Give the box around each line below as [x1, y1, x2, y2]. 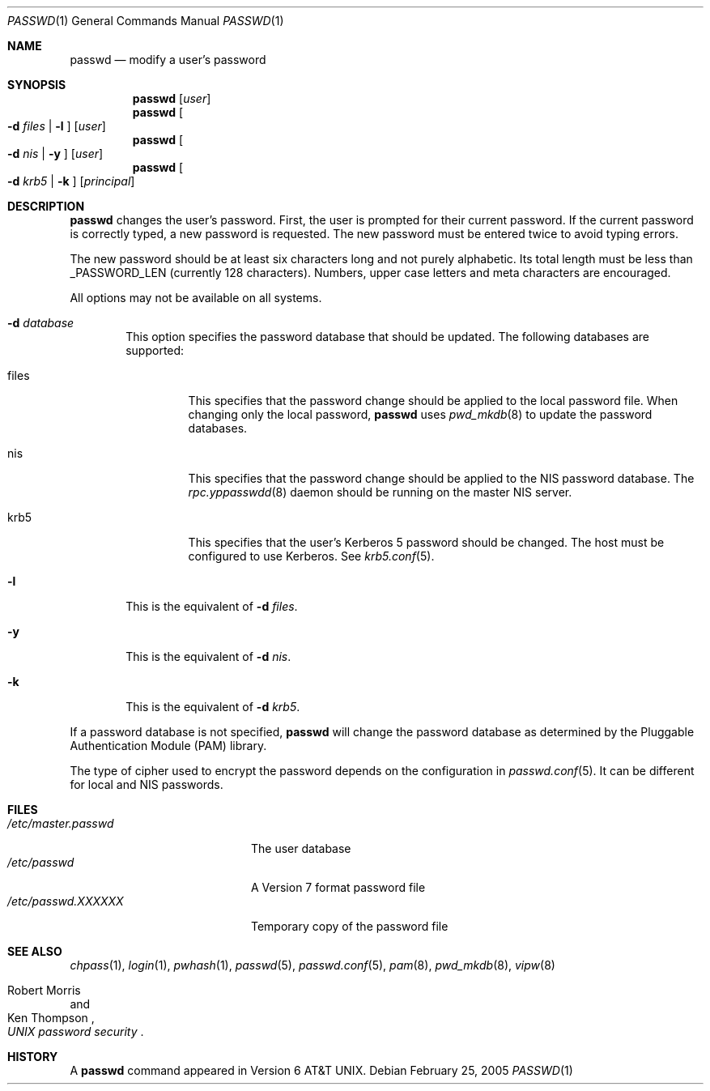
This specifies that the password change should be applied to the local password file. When [188, 394, 678, 407]
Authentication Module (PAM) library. [70, 739, 267, 752]
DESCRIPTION [7, 199, 85, 213]
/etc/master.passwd [7, 816, 114, 830]
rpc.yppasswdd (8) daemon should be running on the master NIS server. [188, 485, 572, 499]
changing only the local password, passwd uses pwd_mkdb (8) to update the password [188, 407, 653, 421]
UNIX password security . [7, 1025, 144, 1038]
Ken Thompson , [7, 1011, 95, 1025]
